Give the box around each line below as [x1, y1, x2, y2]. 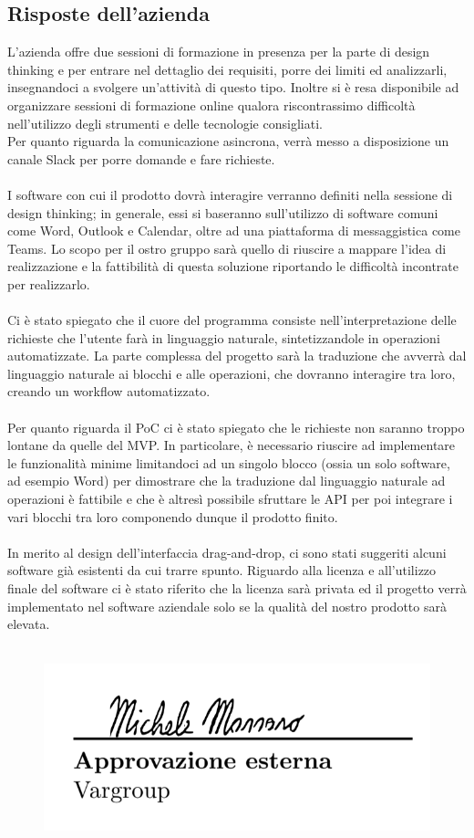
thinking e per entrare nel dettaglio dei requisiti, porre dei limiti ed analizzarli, [7, 59, 448, 79]
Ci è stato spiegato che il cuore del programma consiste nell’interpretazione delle [7, 310, 457, 330]
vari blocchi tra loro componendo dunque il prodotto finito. [7, 507, 338, 526]
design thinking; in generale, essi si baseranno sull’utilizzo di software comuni [7, 203, 438, 222]
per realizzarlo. [7, 274, 90, 293]
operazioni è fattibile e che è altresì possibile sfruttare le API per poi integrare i [7, 489, 453, 508]
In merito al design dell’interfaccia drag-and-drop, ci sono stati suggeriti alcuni [7, 542, 447, 561]
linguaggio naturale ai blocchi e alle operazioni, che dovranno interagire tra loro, [7, 363, 456, 382]
